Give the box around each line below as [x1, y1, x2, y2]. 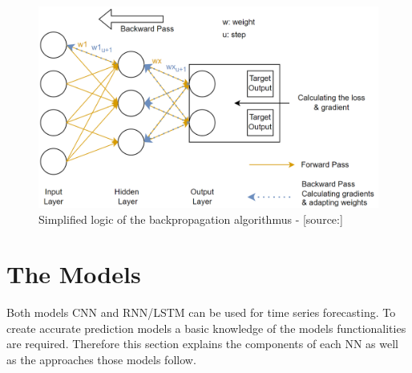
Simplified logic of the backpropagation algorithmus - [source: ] [38, 210, 343, 227]
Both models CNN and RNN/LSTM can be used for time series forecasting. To [6, 304, 396, 321]
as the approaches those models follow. [6, 351, 196, 368]
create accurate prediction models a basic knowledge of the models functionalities [6, 319, 406, 336]
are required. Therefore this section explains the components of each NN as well [6, 335, 398, 352]
